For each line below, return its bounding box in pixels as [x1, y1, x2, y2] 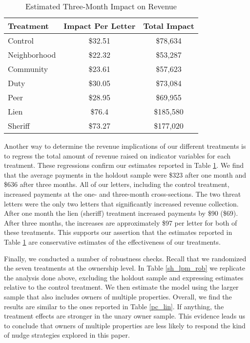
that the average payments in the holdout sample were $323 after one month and [4, 169, 247, 180]
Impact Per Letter [63, 20, 136, 31]
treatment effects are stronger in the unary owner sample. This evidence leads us [4, 311, 246, 321]
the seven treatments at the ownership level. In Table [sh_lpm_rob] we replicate [4, 263, 245, 273]
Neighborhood [8, 49, 56, 60]
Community [8, 63, 48, 74]
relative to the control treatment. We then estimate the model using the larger [4, 282, 239, 292]
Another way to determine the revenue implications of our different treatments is [4, 141, 246, 151]
